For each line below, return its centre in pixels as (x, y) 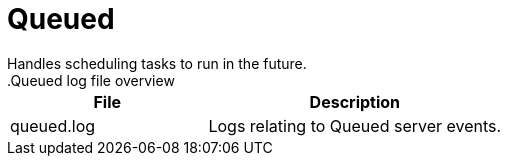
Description (355, 101)
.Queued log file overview (91, 80)
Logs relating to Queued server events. (355, 125)
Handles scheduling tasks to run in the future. (157, 63)
